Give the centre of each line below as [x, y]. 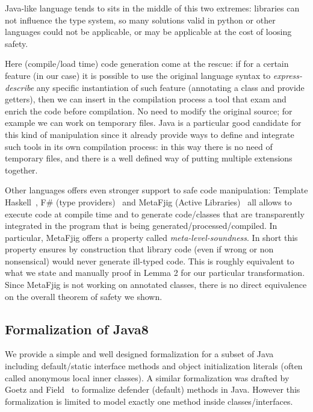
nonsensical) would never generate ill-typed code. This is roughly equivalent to [150, 261]
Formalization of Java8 [77, 329]
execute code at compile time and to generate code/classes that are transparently [155, 214]
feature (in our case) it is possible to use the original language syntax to [138, 75]
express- [288, 75]
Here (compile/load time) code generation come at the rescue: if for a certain [147, 64]
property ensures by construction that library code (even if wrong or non [139, 249]
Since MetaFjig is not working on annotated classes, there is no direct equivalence [156, 285]
